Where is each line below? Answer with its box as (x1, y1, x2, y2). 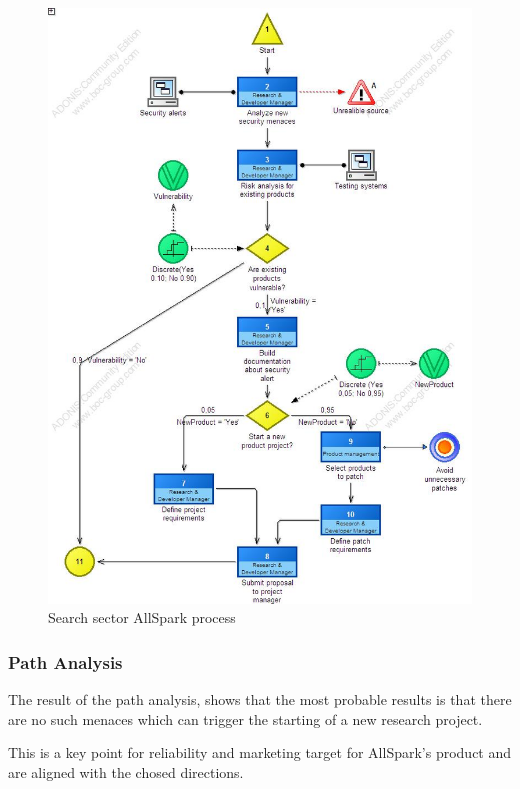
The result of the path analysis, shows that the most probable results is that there (8, 688, 512, 709)
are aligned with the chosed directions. (8, 761, 244, 782)
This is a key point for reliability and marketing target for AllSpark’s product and (8, 742, 512, 763)
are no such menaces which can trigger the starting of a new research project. (8, 708, 483, 729)
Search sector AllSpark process (48, 607, 236, 628)
